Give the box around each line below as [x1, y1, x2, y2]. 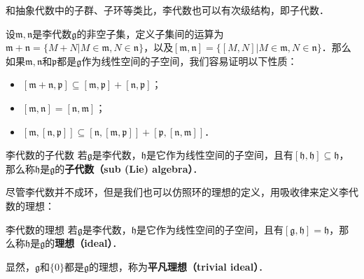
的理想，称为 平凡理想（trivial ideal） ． [89, 259, 269, 273]
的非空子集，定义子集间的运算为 [76, 26, 224, 41]
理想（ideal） [55, 236, 113, 250]
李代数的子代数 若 [6, 148, 87, 162]
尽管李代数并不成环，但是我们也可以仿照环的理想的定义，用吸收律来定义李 [6, 185, 349, 199]
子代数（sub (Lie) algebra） [64, 161, 193, 176]
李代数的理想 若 [6, 222, 78, 236]
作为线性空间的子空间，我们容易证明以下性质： [81, 53, 297, 68]
